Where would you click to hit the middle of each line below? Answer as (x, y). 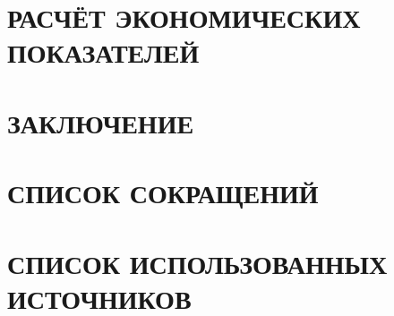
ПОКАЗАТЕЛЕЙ (103, 52)
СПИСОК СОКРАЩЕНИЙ (163, 193)
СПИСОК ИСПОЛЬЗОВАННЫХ (197, 263)
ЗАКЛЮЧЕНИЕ (101, 122)
